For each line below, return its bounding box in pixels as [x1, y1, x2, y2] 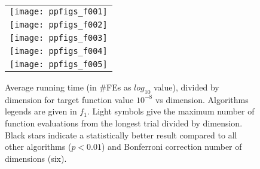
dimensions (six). [5, 152, 67, 164]
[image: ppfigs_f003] [10, 33, 108, 43]
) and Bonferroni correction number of [102, 140, 242, 153]
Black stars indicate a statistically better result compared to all [5, 128, 237, 141]
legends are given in [5, 105, 77, 117]
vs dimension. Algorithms [155, 93, 249, 105]
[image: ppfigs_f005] [10, 59, 108, 69]
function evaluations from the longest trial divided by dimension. [5, 116, 243, 129]
